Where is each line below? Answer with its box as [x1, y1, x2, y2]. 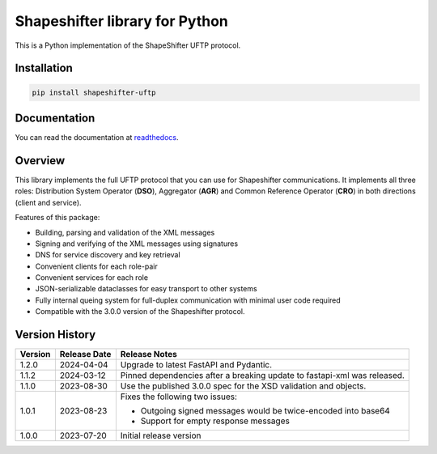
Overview [15, 154, 66, 168]
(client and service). [15, 197, 82, 207]
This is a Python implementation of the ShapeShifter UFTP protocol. [15, 40, 241, 50]
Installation [15, 62, 73, 75]
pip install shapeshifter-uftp [32, 87, 157, 97]
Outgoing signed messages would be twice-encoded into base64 [140, 405, 390, 417]
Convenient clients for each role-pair [35, 261, 158, 271]
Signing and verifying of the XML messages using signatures [35, 239, 239, 248]
